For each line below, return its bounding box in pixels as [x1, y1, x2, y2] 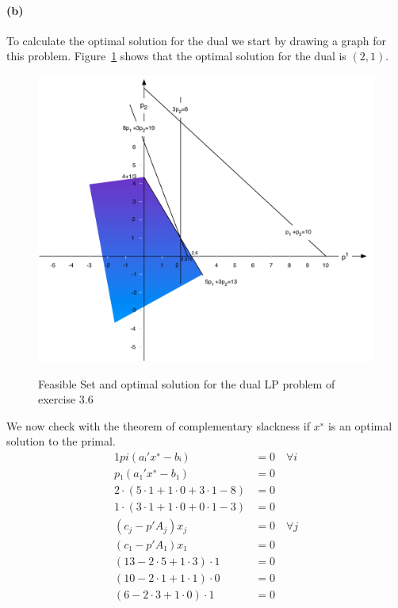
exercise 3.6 [38, 391, 94, 407]
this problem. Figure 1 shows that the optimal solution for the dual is [6, 48, 346, 64]
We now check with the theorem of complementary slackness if [6, 417, 310, 434]
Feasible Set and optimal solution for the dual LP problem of [38, 375, 335, 392]
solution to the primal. [6, 433, 116, 449]
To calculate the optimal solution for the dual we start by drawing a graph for [6, 32, 387, 48]
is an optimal [327, 417, 392, 434]
